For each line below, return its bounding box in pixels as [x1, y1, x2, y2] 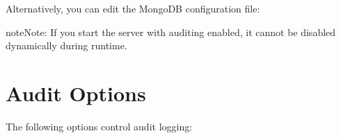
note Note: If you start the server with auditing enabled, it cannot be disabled [6, 24, 336, 39]
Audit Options [6, 78, 146, 107]
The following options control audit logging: [6, 119, 193, 133]
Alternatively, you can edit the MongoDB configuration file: [6, 1, 260, 15]
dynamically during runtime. [6, 38, 127, 53]
